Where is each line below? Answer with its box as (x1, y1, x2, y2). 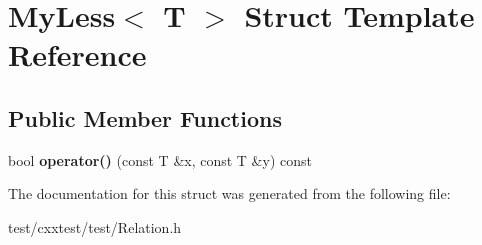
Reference (8, 34, 147, 75)
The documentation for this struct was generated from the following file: (8, 183, 451, 204)
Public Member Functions (8, 102, 282, 133)
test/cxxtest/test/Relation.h (8, 216, 182, 237)
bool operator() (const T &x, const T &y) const (8, 149, 312, 170)
